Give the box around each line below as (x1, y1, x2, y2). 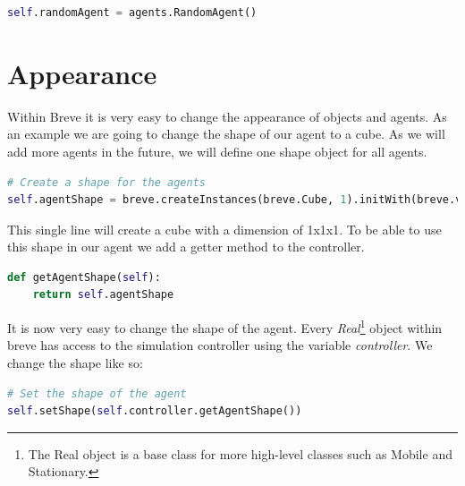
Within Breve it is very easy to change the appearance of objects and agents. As (7, 107, 447, 125)
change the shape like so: (7, 353, 143, 371)
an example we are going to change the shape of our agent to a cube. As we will (7, 124, 445, 143)
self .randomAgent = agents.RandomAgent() (7, 6, 258, 19)
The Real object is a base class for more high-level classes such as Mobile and (28, 444, 452, 463)
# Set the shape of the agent (7, 387, 187, 400)
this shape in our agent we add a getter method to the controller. (7, 237, 365, 256)
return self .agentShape (32, 288, 174, 302)
